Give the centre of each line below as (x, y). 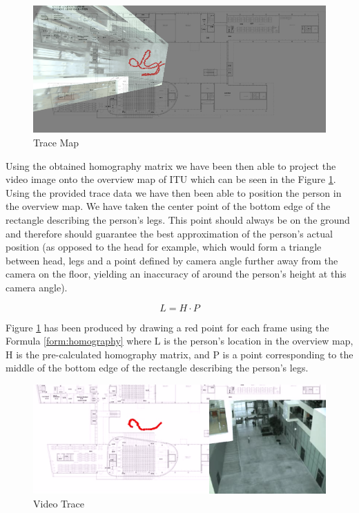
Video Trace (59, 503)
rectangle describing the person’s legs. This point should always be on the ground (178, 220)
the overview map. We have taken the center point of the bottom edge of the (168, 206)
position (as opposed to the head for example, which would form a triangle (164, 247)
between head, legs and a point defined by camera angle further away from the (172, 260)
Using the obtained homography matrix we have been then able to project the (171, 165)
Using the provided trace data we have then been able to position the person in (174, 192)
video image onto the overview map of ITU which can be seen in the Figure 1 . (171, 179)
